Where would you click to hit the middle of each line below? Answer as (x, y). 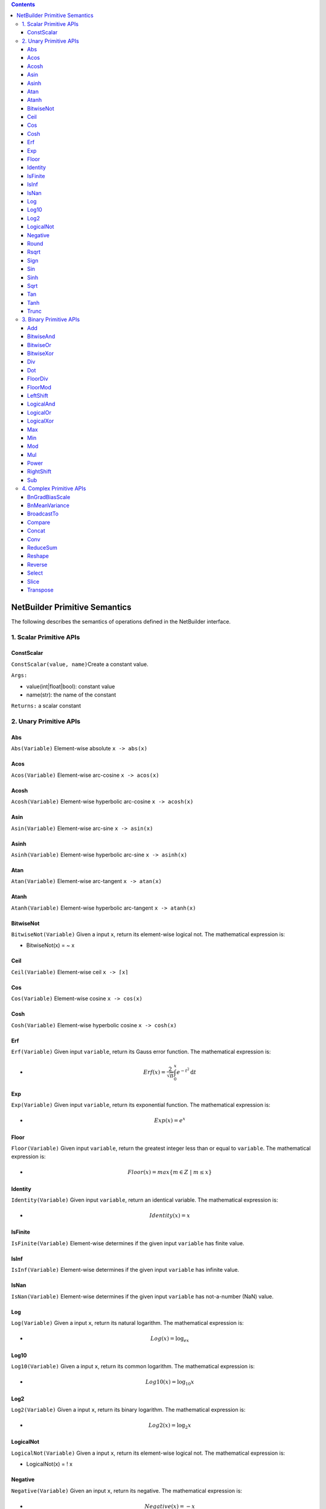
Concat (36, 531)
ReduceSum (42, 547)
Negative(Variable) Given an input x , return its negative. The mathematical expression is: (127, 1490)
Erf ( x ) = (155, 1072)
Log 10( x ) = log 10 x (170, 1383)
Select (35, 573)
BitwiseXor (41, 354)
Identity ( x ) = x (170, 1216)
